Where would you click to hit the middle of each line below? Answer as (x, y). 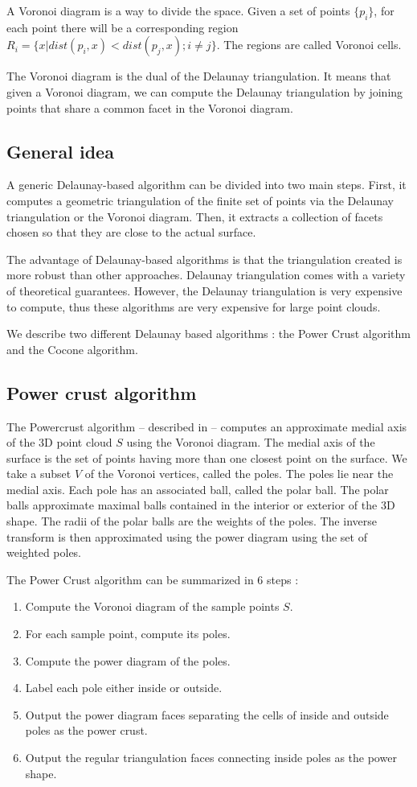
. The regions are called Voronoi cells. (309, 45)
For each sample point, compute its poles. (128, 634)
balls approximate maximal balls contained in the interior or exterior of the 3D (201, 505)
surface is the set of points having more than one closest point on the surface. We (207, 457)
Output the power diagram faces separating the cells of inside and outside (207, 714)
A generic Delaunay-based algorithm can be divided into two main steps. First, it (206, 185)
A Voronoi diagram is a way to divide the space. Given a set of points (178, 10)
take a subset (39, 474)
